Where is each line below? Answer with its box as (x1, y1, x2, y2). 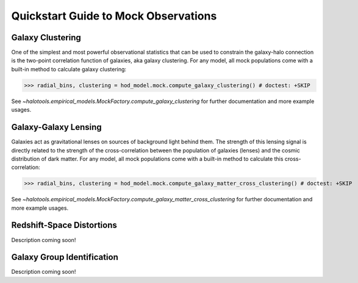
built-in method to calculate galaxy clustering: (11, 65, 127, 73)
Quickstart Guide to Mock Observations (11, 9, 217, 23)
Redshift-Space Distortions (11, 220, 117, 231)
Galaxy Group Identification (11, 252, 119, 262)
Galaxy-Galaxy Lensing (11, 122, 102, 132)
